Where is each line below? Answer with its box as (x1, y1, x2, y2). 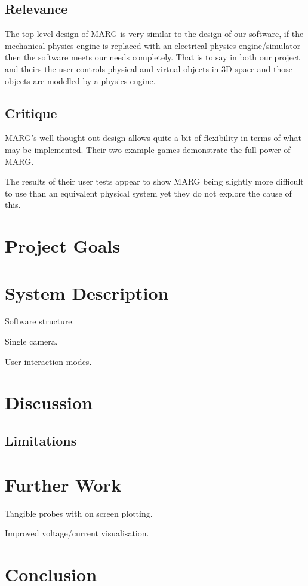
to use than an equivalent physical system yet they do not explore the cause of (5, 186, 292, 199)
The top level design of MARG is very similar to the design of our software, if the (5, 27, 304, 40)
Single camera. (5, 335, 58, 348)
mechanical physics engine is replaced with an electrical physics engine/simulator (5, 39, 301, 51)
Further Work (5, 472, 121, 496)
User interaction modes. (5, 355, 92, 367)
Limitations (5, 431, 77, 449)
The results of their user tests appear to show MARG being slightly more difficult (5, 175, 304, 188)
